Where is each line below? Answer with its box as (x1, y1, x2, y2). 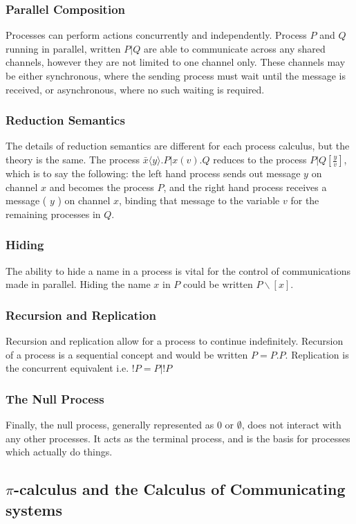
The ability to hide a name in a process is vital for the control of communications (6, 263, 350, 278)
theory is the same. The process (6, 152, 140, 166)
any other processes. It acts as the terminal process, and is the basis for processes (6, 431, 350, 445)
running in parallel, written (6, 41, 121, 55)
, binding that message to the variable (118, 193, 280, 208)
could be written (183, 277, 253, 291)
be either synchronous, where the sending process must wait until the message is (6, 69, 346, 82)
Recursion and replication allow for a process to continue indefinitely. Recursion (6, 334, 344, 347)
